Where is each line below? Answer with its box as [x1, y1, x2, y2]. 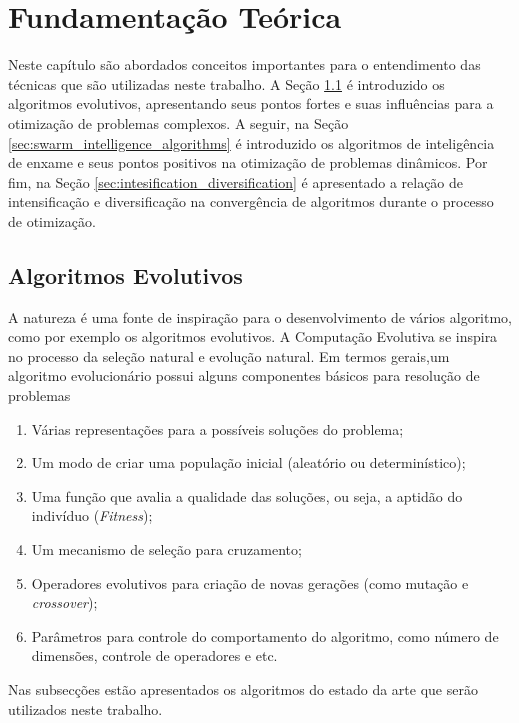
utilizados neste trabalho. [8, 698, 163, 719]
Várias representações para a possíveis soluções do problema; [31, 418, 404, 439]
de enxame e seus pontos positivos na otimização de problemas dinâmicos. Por [8, 152, 488, 173]
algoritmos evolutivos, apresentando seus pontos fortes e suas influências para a [8, 93, 494, 114]
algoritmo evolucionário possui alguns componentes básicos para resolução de [8, 365, 480, 386]
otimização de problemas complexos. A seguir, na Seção [8, 112, 349, 133]
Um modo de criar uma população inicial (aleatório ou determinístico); [31, 452, 466, 473]
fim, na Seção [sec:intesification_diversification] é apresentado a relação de [8, 171, 464, 192]
